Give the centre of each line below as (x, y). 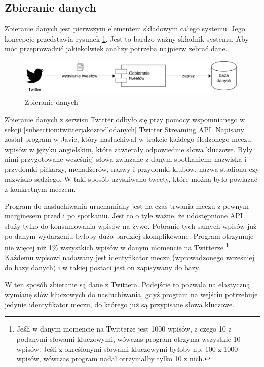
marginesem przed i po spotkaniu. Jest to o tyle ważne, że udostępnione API (124, 216)
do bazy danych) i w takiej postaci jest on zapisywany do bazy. (103, 267)
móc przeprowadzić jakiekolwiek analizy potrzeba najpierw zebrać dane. (116, 48)
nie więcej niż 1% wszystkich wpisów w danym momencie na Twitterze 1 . (118, 247)
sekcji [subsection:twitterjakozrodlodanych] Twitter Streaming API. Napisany (124, 129)
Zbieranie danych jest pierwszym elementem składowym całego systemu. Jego (125, 29)
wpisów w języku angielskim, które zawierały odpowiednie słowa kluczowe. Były (129, 149)
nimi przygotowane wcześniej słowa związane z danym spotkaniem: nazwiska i (126, 159)
